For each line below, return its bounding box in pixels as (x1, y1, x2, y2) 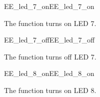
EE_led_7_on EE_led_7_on (4, 1, 94, 11)
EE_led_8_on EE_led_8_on (4, 68, 94, 78)
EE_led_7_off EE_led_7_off (4, 34, 95, 45)
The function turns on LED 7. (4, 17, 96, 28)
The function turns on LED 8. (4, 84, 96, 95)
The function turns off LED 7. (4, 51, 96, 61)
